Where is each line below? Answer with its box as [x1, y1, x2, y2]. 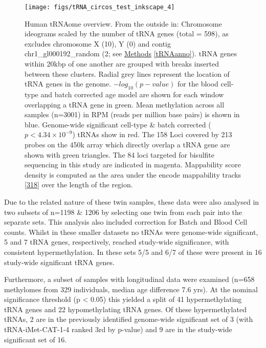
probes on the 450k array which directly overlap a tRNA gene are [25, 139, 230, 149]
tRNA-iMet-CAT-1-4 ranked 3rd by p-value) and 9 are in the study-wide [4, 324, 232, 335]
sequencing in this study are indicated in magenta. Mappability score [25, 159, 241, 170]
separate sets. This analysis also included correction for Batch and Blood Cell [4, 216, 248, 227]
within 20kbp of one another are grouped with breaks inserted [25, 58, 219, 69]
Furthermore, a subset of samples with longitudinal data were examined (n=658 [4, 274, 255, 285]
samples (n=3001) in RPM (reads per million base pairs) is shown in [25, 109, 240, 120]
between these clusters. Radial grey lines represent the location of [25, 68, 230, 79]
